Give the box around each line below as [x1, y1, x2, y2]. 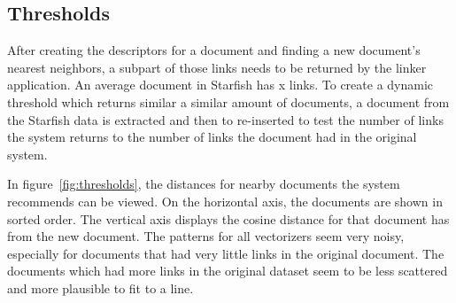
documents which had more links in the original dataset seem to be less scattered [7, 261, 448, 280]
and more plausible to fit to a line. [7, 278, 194, 297]
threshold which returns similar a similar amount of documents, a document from [7, 92, 450, 111]
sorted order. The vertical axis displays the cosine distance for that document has [7, 209, 450, 228]
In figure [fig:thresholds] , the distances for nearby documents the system [7, 175, 400, 193]
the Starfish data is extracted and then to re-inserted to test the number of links [7, 110, 444, 128]
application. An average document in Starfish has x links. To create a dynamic [7, 75, 434, 94]
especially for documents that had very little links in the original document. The [7, 244, 444, 262]
